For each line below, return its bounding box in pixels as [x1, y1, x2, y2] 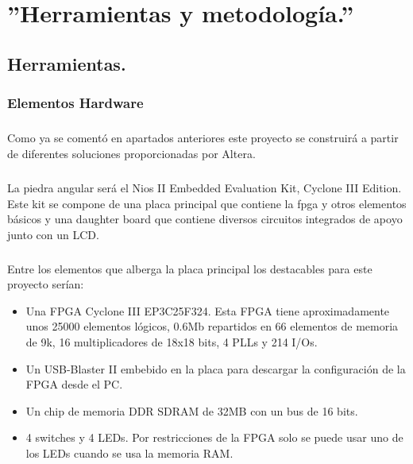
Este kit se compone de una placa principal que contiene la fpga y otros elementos [7, 195, 407, 211]
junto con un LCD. [7, 226, 99, 242]
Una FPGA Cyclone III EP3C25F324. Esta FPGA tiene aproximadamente [25, 302, 390, 319]
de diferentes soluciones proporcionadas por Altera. [7, 145, 256, 161]
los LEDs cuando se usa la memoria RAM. [25, 445, 234, 462]
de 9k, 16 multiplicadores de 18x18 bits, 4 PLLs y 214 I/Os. [25, 334, 318, 350]
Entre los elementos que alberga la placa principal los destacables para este [7, 260, 372, 276]
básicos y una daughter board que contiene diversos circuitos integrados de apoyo [7, 211, 403, 227]
